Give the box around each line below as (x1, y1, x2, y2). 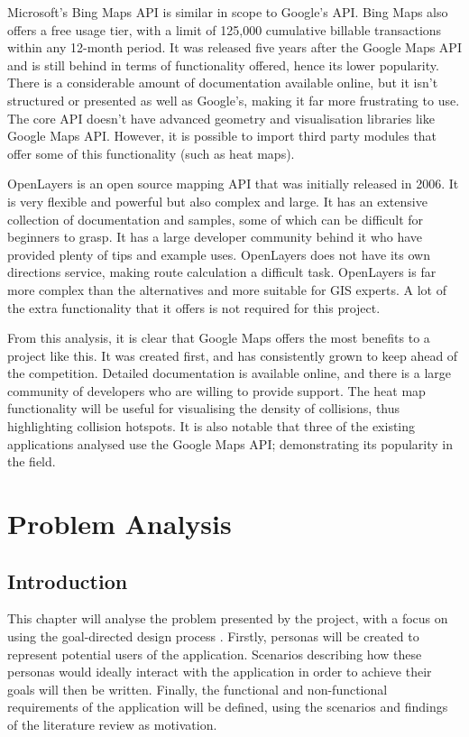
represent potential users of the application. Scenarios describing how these (7, 644, 422, 663)
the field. (7, 452, 56, 471)
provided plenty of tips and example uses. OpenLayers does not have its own (7, 244, 430, 263)
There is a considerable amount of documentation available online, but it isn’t (7, 73, 438, 92)
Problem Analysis (7, 505, 232, 542)
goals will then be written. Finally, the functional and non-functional (7, 679, 388, 698)
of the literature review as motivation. (7, 714, 217, 733)
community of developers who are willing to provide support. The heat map (7, 381, 426, 400)
